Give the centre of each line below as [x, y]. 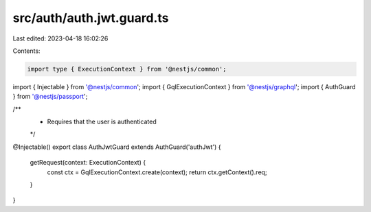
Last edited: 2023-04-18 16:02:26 [60, 38]
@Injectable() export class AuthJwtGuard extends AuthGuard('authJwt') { [117, 147]
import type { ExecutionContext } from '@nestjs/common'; [127, 69]
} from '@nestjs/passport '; [50, 97]
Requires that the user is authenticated [102, 122]
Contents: [26, 51]
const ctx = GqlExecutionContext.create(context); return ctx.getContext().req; [157, 172]
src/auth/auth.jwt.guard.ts [91, 18]
